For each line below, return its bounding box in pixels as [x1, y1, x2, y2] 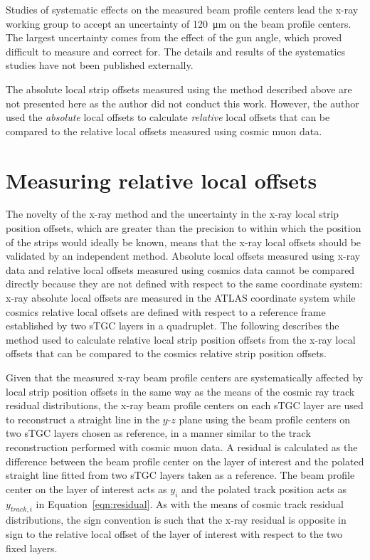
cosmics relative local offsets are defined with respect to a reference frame [6, 304, 326, 319]
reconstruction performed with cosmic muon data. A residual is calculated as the [6, 439, 358, 454]
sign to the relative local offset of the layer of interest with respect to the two [6, 526, 342, 541]
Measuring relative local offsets [6, 165, 317, 194]
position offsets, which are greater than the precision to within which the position [6, 221, 361, 236]
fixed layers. [6, 540, 58, 555]
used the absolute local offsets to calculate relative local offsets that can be [6, 110, 330, 125]
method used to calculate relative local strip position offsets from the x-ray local [6, 332, 356, 347]
